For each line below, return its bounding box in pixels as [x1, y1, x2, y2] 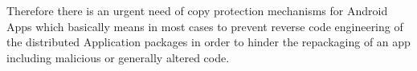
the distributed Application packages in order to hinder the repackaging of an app [6, 34, 411, 50]
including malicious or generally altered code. [6, 49, 230, 65]
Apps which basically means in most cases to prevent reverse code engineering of [6, 18, 403, 34]
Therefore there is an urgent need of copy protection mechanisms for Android [6, 2, 388, 18]
